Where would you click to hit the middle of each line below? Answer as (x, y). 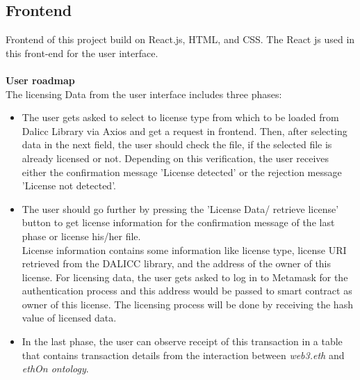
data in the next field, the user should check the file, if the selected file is (177, 144)
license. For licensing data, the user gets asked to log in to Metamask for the (185, 277)
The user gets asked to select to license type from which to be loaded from (180, 117)
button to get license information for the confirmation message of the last (178, 222)
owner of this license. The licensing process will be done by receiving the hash (187, 304)
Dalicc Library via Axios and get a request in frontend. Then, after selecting (185, 130)
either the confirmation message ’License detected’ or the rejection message (182, 172)
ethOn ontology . (55, 369)
